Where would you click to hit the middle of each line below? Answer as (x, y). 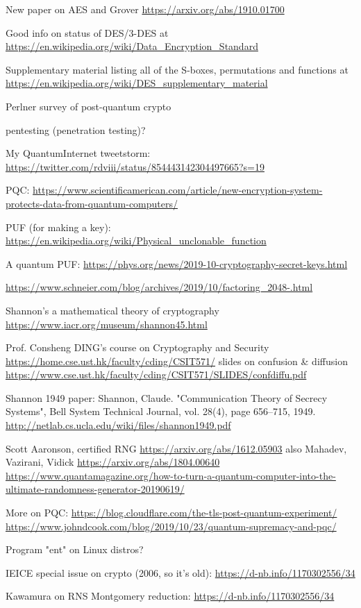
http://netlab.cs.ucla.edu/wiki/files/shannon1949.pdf (118, 425)
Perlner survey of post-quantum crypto (89, 106)
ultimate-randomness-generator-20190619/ (95, 489)
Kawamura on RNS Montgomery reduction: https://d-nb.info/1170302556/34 (170, 596)
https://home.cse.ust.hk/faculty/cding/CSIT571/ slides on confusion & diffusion (177, 361)
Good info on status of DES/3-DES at (87, 32)
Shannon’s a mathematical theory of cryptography (112, 310)
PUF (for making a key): (58, 227)
